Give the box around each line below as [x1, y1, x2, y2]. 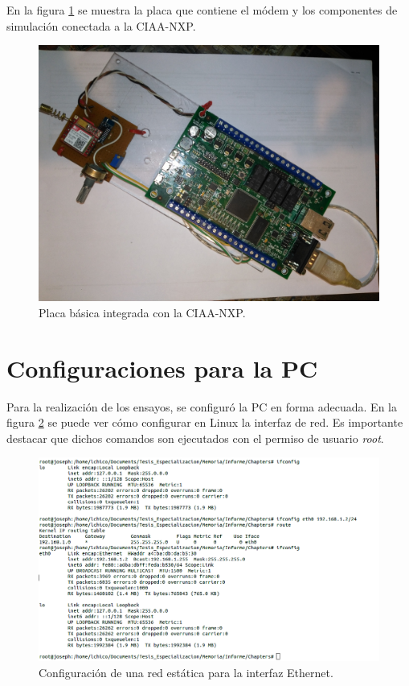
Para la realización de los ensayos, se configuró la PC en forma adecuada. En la [6, 398, 397, 415]
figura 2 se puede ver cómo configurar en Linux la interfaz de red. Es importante [6, 414, 403, 431]
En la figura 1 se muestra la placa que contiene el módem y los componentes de [6, 2, 398, 18]
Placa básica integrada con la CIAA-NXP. [39, 304, 246, 320]
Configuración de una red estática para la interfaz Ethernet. [39, 663, 333, 680]
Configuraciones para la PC [6, 351, 318, 384]
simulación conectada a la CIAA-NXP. [6, 17, 196, 34]
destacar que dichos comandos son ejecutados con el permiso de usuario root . [6, 429, 384, 446]
